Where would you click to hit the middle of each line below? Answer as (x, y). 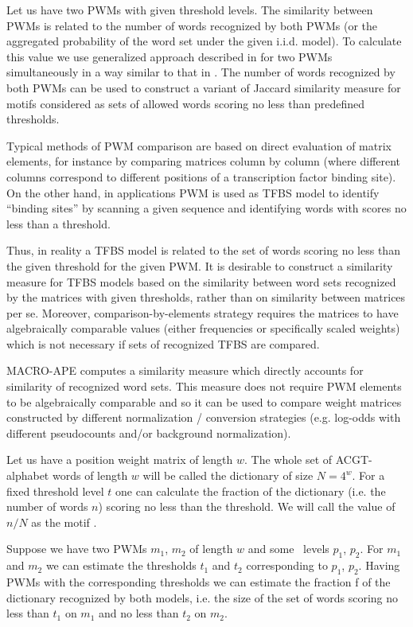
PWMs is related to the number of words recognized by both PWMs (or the (192, 25)
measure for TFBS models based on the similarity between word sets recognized (201, 281)
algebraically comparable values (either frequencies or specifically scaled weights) (203, 328)
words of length (90, 475)
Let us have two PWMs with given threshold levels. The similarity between (190, 10)
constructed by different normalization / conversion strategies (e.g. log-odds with (204, 417)
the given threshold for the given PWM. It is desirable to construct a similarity (200, 265)
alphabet (28, 475)
